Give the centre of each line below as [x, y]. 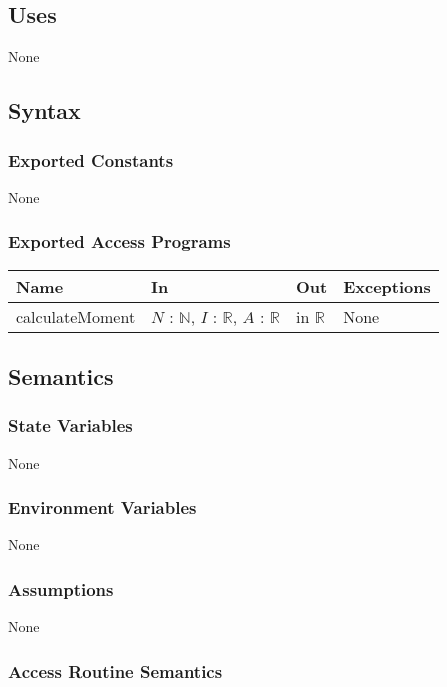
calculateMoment [76, 316]
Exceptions [387, 286]
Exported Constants [91, 159]
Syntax [44, 110]
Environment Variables [102, 507]
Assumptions [61, 588]
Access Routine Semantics [115, 670]
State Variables [70, 425]
